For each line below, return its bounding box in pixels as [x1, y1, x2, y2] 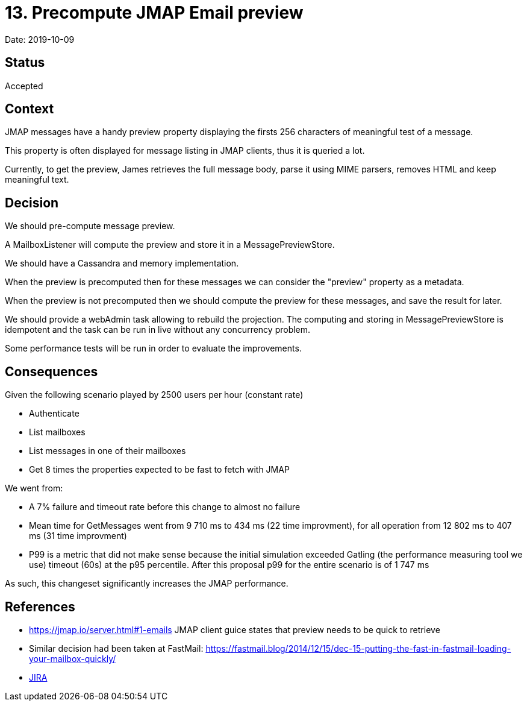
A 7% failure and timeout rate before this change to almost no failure [29, 502, 301, 512]
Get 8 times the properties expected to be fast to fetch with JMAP [29, 464, 290, 475]
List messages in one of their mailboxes [29, 446, 186, 456]
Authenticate [29, 408, 80, 419]
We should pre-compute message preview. [5, 221, 175, 232]
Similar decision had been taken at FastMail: [29, 643, 204, 654]
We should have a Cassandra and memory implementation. [5, 258, 239, 269]
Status [5, 55, 45, 71]
